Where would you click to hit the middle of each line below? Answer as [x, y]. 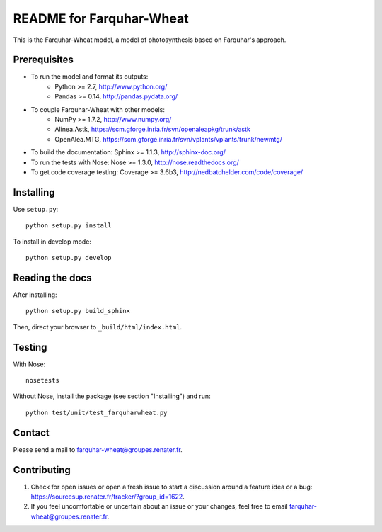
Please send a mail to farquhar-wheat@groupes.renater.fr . [98, 449]
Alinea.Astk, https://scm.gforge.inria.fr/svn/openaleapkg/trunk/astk [152, 129]
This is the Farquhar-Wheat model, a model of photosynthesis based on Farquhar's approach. [150, 40]
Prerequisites [43, 60]
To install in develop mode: [52, 242]
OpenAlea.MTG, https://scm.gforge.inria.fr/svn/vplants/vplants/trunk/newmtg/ [169, 139]
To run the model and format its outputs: [89, 77]
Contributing [42, 470]
